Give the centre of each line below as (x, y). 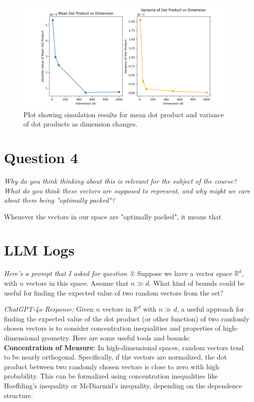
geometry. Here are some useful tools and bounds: (116, 337)
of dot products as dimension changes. (81, 124)
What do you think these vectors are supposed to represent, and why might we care (127, 190)
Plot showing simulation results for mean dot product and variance (124, 114)
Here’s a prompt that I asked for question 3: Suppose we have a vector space (118, 273)
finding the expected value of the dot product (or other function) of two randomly (127, 318)
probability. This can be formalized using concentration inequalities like (111, 376)
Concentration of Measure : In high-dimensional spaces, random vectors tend (124, 347)
